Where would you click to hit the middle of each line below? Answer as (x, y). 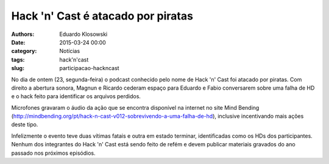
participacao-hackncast (89, 68)
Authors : (23, 34)
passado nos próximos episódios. (53, 153)
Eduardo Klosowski (83, 34)
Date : (18, 42)
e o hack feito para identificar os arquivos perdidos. (76, 96)
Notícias (70, 51)
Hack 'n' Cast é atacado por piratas (102, 16)
